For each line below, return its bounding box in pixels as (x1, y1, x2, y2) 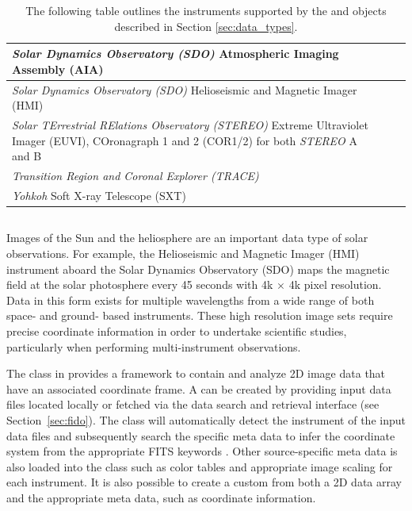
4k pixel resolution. (288, 276, 382, 293)
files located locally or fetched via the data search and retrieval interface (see (6, 396, 380, 413)
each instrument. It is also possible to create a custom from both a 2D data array (6, 474, 402, 490)
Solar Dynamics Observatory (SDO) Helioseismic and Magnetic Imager (12, 81, 357, 98)
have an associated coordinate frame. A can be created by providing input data (6, 380, 391, 397)
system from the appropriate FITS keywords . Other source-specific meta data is (6, 443, 398, 459)
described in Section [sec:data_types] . (114, 17, 298, 34)
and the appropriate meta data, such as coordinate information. (6, 489, 316, 505)
